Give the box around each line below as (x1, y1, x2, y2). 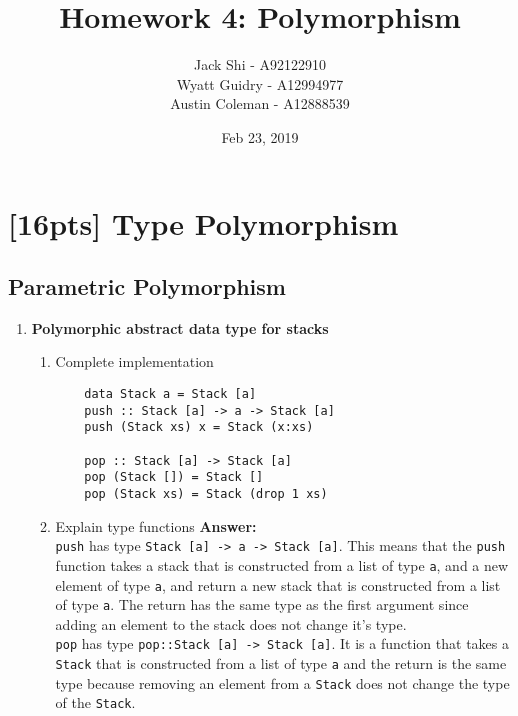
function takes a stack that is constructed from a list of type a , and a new (55, 554, 509, 575)
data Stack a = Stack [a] (84, 387, 257, 402)
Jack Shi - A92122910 (193, 54, 327, 75)
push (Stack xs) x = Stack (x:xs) (84, 420, 314, 435)
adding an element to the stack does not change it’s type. (55, 613, 407, 634)
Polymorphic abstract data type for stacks (31, 317, 329, 338)
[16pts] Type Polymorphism (8, 202, 399, 243)
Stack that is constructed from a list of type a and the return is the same (55, 653, 507, 674)
